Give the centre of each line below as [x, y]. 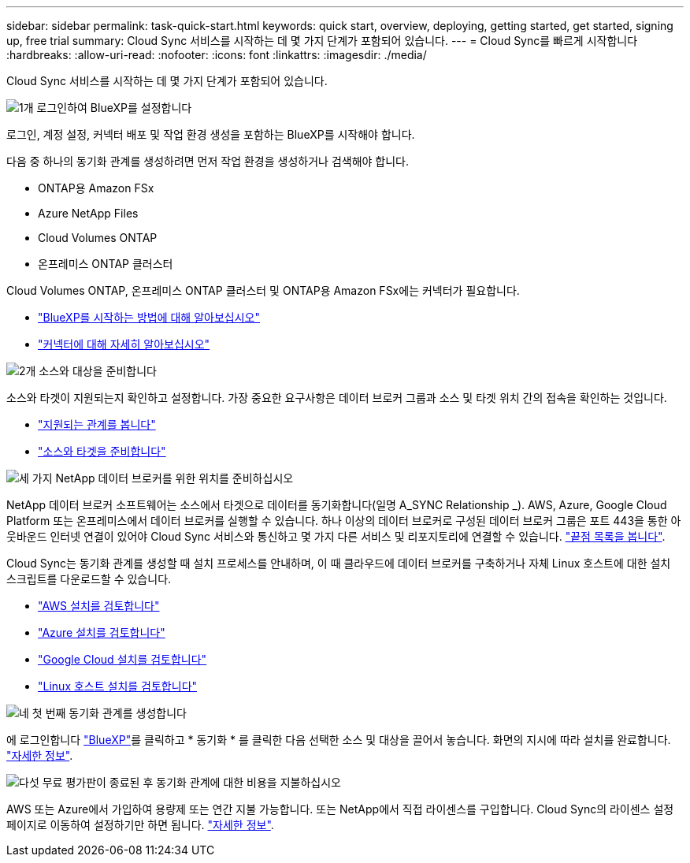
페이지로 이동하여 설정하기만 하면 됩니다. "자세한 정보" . [140, 825]
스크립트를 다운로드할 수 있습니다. [89, 579]
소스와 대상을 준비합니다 [98, 371]
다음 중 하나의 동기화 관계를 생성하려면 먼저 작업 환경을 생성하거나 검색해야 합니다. [208, 161]
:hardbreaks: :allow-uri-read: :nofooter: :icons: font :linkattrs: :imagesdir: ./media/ [217, 55]
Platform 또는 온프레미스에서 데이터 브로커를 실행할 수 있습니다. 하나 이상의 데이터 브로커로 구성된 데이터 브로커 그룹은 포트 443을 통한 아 [344, 521]
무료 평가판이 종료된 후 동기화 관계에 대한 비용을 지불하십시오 [191, 782]
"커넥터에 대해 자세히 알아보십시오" [124, 344]
